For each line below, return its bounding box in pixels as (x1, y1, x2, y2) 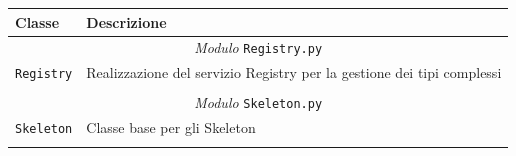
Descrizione (86, 11, 167, 32)
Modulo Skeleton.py (194, 92, 323, 113)
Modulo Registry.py (194, 37, 323, 58)
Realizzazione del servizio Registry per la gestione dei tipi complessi (86, 62, 502, 83)
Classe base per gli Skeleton (86, 117, 256, 138)
